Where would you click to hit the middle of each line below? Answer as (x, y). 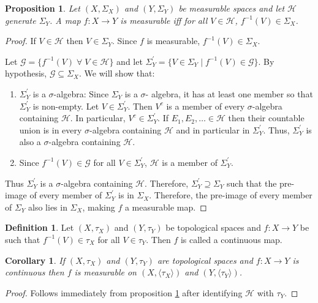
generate (21, 20)
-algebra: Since (81, 93)
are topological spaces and (205, 260)
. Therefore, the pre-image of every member (231, 195)
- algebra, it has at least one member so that (229, 93)
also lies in (48, 207)
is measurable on (105, 272)
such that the (252, 183)
